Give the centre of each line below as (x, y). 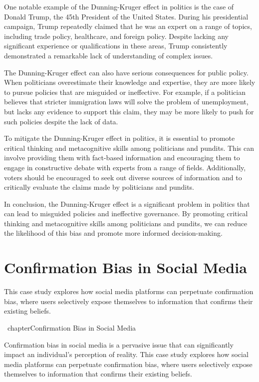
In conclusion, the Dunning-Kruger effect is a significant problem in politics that (127, 203)
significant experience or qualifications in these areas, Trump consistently (116, 46)
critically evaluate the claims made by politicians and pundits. (99, 187)
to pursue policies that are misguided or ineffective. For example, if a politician (125, 92)
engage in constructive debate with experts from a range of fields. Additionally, (125, 167)
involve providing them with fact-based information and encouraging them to (122, 158)
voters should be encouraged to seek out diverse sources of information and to (123, 177)
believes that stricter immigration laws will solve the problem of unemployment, (126, 102)
